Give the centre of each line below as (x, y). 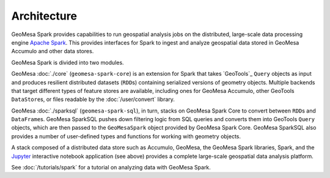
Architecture (44, 16)
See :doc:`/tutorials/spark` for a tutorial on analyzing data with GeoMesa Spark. (111, 168)
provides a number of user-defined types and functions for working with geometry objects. (126, 136)
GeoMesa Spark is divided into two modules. (68, 62)
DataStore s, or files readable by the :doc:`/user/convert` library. (93, 99)
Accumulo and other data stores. (53, 51)
